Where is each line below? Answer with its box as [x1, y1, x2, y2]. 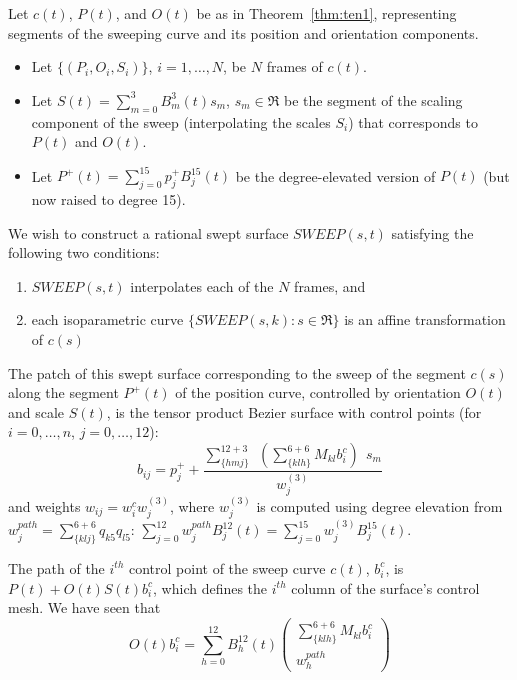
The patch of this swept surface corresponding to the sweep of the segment [8, 362, 466, 383]
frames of [266, 56, 323, 77]
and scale [8, 401, 65, 422]
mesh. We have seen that [8, 597, 161, 618]
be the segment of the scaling [283, 89, 463, 110]
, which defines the [153, 577, 268, 598]
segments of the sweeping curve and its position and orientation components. [8, 22, 479, 43]
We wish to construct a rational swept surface [8, 222, 289, 243]
